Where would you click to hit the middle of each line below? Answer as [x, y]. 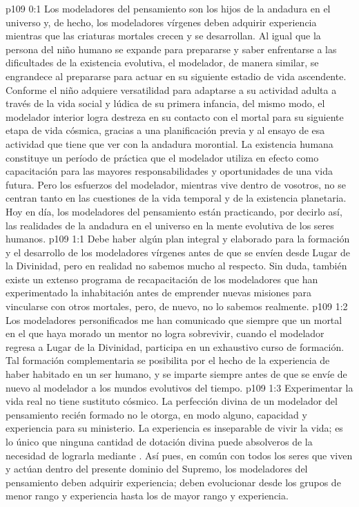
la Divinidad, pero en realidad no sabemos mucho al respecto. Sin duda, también [176, 266]
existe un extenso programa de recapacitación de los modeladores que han [162, 279]
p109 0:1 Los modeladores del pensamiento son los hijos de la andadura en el [168, 8]
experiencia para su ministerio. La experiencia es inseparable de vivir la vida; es [174, 428]
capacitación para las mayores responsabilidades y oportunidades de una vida [169, 171]
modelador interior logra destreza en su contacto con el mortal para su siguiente [175, 116]
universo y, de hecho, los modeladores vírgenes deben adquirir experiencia [161, 22]
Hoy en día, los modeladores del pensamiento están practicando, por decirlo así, [174, 211]
